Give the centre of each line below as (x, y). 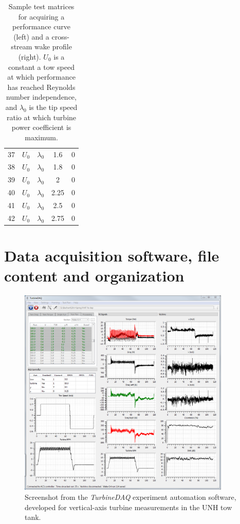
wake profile (53, 46)
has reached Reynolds (41, 87)
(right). (30, 56)
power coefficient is (41, 127)
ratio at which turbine (41, 117)
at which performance (41, 77)
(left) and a (31, 36)
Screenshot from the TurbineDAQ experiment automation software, (131, 497)
